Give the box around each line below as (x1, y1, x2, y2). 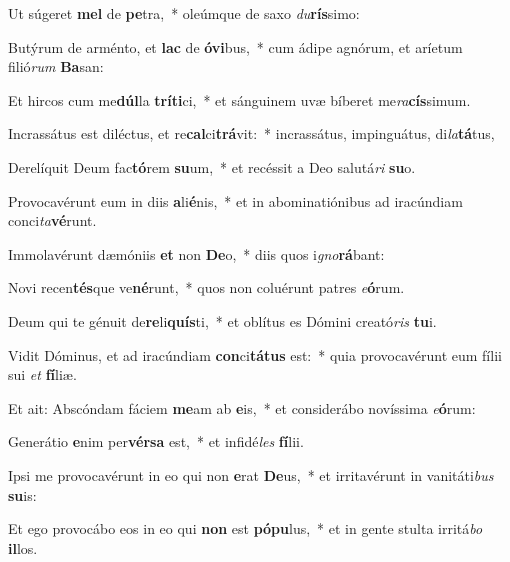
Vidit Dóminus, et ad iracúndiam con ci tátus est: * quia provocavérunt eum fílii (8, 344, 502, 365)
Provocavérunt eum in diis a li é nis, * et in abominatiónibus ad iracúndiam (8, 190, 463, 211)
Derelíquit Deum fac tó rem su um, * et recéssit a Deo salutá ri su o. (8, 156, 416, 177)
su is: (8, 484, 37, 505)
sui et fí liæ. (8, 364, 77, 385)
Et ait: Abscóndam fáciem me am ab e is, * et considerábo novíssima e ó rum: (8, 397, 476, 418)
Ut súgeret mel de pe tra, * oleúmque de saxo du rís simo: (8, 3, 360, 23)
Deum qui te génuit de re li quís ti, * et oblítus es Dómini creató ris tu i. (8, 310, 437, 331)
